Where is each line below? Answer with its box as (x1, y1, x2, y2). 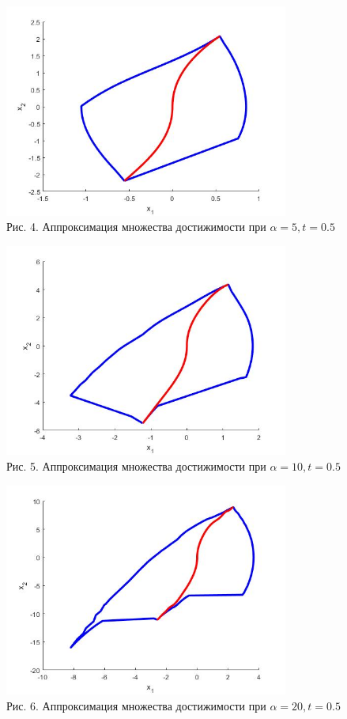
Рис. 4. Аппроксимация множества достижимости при (6, 218, 266, 235)
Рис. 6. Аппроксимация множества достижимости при (6, 697, 266, 713)
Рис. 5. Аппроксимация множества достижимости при (6, 457, 266, 474)
